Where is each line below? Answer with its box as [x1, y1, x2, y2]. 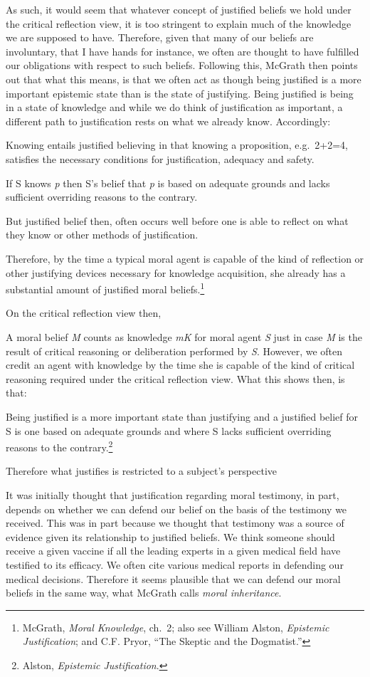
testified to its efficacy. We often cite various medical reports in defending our [6, 557, 344, 572]
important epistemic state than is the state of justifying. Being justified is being [6, 85, 354, 100]
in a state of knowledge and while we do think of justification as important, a [6, 100, 343, 115]
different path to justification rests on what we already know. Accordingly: [6, 113, 331, 128]
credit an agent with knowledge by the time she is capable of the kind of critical [6, 357, 355, 372]
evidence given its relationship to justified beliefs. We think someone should [6, 529, 335, 544]
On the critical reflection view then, [6, 305, 162, 320]
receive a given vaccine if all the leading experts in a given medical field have [6, 543, 341, 558]
